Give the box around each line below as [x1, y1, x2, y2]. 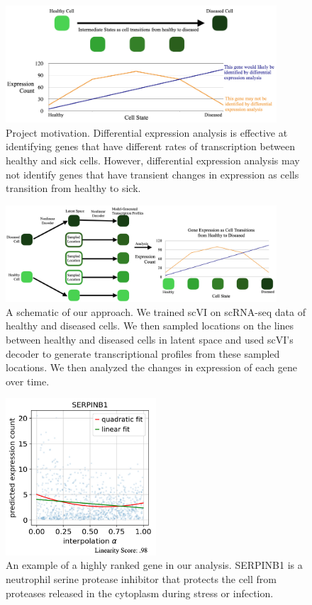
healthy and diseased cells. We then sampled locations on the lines [6, 318, 294, 333]
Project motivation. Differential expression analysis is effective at [6, 125, 288, 140]
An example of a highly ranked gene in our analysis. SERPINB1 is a [6, 558, 303, 572]
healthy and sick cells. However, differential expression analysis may [6, 153, 300, 168]
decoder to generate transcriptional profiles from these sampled [6, 346, 280, 361]
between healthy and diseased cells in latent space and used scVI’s [6, 332, 294, 347]
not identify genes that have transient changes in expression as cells [6, 166, 299, 181]
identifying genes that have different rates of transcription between [6, 139, 295, 154]
